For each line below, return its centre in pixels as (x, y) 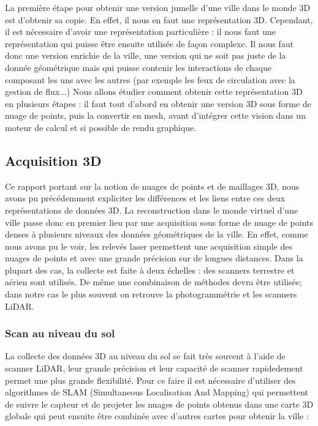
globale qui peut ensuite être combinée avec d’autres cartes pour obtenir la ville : (157, 416)
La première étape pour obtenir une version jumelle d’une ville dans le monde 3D (158, 7)
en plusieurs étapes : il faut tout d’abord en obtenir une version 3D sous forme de (158, 103)
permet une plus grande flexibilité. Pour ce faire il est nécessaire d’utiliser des (150, 380)
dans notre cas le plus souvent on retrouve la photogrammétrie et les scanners (151, 294)
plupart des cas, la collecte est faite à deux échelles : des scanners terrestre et (150, 270)
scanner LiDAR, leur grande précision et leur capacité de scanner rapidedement (154, 368)
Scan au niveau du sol (60, 333)
